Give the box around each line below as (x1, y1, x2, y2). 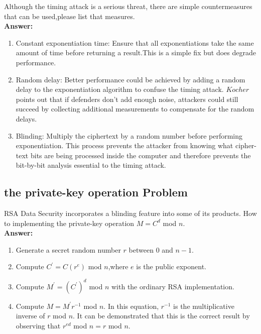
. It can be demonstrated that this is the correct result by (73, 310, 250, 321)
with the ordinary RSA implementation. (111, 281, 234, 291)
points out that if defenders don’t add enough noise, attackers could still (16, 93, 238, 104)
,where (108, 261, 128, 272)
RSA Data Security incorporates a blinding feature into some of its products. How (4, 208, 257, 218)
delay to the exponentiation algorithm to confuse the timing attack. (16, 84, 224, 94)
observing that (16, 320, 61, 330)
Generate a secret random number (16, 244, 121, 255)
